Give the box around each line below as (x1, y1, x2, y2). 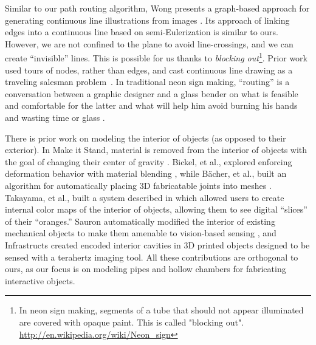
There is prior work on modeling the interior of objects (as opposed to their (5, 131, 286, 144)
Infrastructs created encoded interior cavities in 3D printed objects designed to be (5, 238, 310, 251)
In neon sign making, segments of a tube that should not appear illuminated (19, 304, 304, 316)
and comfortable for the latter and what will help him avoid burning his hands (5, 99, 298, 112)
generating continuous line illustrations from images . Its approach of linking (5, 13, 290, 26)
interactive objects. (5, 274, 75, 287)
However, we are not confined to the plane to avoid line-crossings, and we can (5, 37, 294, 50)
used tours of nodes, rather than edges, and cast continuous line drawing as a (5, 63, 293, 76)
